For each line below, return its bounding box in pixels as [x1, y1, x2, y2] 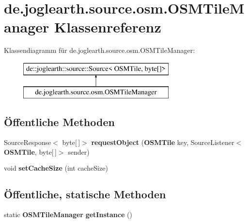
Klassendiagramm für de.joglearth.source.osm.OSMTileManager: [4, 45, 195, 55]
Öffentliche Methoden [4, 114, 115, 129]
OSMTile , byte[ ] [4, 146, 57, 157]
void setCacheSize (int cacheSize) [4, 163, 108, 173]
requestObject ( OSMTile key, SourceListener [91, 137, 234, 147]
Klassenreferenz [54, 17, 161, 37]
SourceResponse [4, 137, 51, 147]
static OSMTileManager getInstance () [4, 209, 132, 220]
